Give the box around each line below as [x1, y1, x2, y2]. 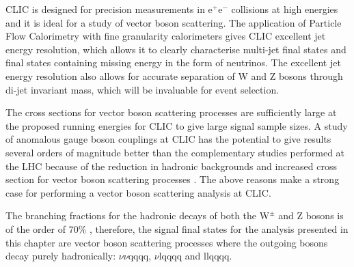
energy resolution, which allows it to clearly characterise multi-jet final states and [5, 42, 346, 56]
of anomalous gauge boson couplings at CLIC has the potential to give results [5, 132, 331, 146]
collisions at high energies [231, 2, 338, 16]
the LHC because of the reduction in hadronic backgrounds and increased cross [5, 158, 337, 173]
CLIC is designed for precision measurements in [5, 2, 205, 16]
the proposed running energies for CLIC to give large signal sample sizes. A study [5, 118, 348, 132]
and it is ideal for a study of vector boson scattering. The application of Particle [5, 15, 342, 29]
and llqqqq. [185, 249, 232, 263]
